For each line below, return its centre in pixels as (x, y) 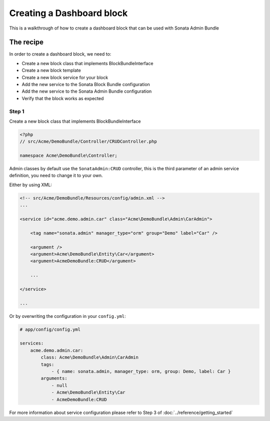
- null (59, 385)
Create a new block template (51, 71)
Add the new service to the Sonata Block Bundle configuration (86, 85)
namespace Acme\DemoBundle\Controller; (68, 156)
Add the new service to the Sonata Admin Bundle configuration (87, 91)
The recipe (26, 42)
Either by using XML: (31, 185)
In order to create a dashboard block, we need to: (60, 54)
